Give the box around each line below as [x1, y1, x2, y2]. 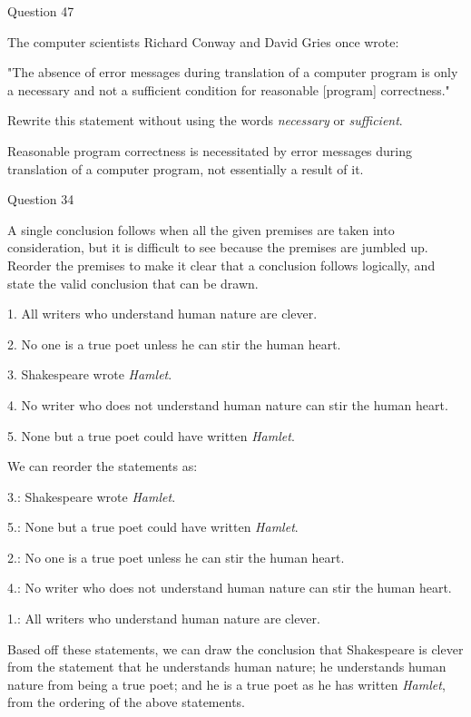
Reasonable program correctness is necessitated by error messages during [7, 141, 413, 160]
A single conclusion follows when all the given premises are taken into [7, 220, 395, 239]
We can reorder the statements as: [7, 457, 198, 476]
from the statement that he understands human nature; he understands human [7, 657, 446, 676]
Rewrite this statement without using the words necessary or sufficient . [7, 111, 403, 130]
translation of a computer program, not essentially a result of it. [7, 159, 364, 178]
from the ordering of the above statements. [7, 692, 245, 712]
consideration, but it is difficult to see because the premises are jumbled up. [7, 238, 428, 257]
